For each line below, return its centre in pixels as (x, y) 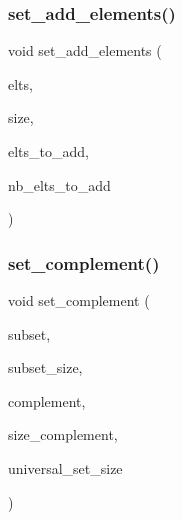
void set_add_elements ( (85, 50)
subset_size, (45, 367)
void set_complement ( (79, 300)
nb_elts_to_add (59, 184)
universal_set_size (65, 467)
